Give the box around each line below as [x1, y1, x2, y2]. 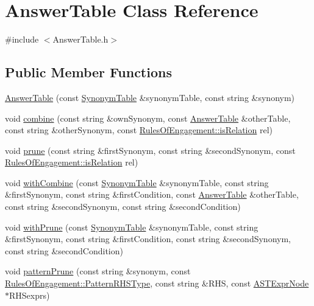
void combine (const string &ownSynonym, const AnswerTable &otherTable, [5, 111, 291, 124]
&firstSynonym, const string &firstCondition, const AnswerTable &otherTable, [5, 188, 299, 201]
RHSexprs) [9, 288, 50, 301]
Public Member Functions [5, 63, 172, 82]
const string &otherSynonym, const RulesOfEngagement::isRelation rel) [5, 123, 273, 136]
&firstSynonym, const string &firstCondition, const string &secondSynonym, [5, 232, 291, 245]
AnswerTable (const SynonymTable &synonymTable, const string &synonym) [5, 91, 295, 103]
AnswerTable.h [52, 33, 109, 46]
